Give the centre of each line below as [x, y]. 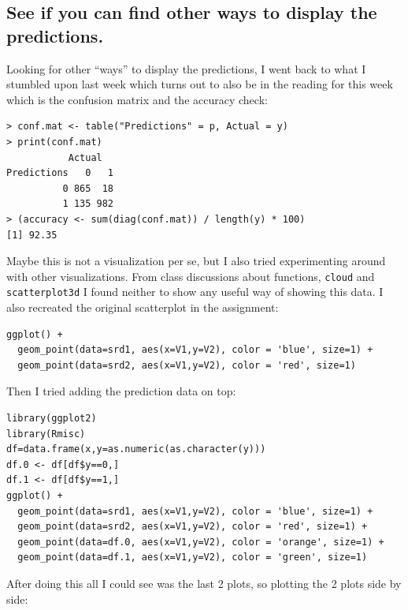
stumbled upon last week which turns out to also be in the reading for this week [200, 84]
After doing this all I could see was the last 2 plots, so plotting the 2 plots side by [204, 583]
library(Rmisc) [46, 434]
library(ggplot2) [52, 418]
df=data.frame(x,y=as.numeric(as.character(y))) [136, 449]
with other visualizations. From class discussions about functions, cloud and [191, 276]
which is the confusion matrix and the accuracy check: [137, 99]
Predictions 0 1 [60, 173]
